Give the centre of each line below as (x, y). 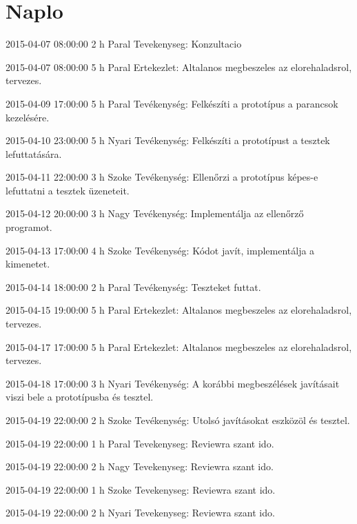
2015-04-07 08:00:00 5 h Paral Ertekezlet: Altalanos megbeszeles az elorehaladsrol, (179, 67)
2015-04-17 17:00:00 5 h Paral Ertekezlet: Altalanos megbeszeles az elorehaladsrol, (179, 346)
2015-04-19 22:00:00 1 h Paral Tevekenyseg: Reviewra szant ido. (140, 443)
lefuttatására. (34, 153)
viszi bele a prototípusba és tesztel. (80, 397)
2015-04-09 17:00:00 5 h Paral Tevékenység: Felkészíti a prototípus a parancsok (172, 103)
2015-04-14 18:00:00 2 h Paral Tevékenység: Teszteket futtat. (133, 286)
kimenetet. (28, 264)
